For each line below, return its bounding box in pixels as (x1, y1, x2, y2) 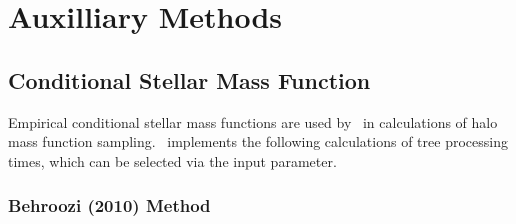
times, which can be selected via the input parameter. (8, 150, 337, 171)
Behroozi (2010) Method (8, 193, 211, 218)
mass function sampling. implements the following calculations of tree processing (8, 131, 508, 152)
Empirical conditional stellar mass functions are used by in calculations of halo (8, 111, 498, 132)
